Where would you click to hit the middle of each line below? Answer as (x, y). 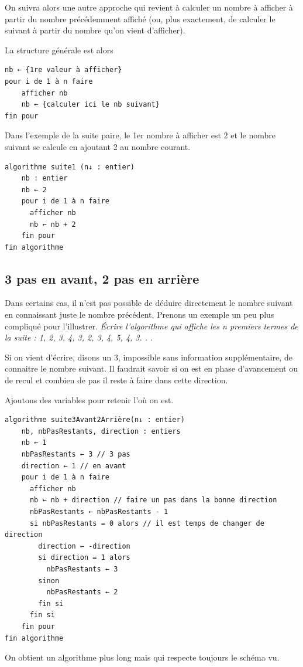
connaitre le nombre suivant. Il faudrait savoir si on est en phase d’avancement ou (151, 368)
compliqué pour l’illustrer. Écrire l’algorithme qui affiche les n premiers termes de (151, 326)
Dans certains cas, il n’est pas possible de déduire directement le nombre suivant (149, 303)
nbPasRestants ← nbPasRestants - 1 (99, 511)
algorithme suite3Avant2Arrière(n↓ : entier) (95, 420)
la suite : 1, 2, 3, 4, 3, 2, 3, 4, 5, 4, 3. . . (79, 337)
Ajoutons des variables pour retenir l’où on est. (89, 399)
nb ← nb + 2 (53, 224)
